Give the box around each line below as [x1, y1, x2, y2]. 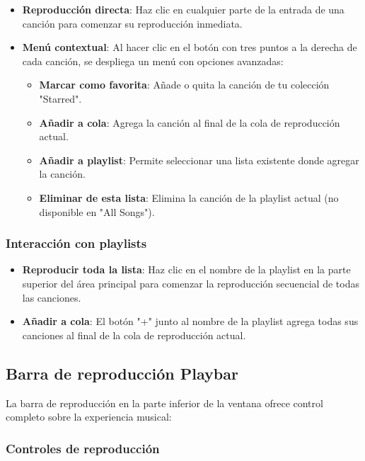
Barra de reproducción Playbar [6, 362, 238, 384]
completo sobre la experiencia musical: [6, 409, 172, 424]
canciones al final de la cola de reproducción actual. [22, 327, 246, 342]
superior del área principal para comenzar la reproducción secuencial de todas [22, 275, 359, 290]
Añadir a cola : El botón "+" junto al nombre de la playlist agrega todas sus [22, 314, 359, 329]
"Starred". [39, 91, 82, 106]
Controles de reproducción [6, 439, 160, 457]
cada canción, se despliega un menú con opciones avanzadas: [22, 53, 284, 68]
